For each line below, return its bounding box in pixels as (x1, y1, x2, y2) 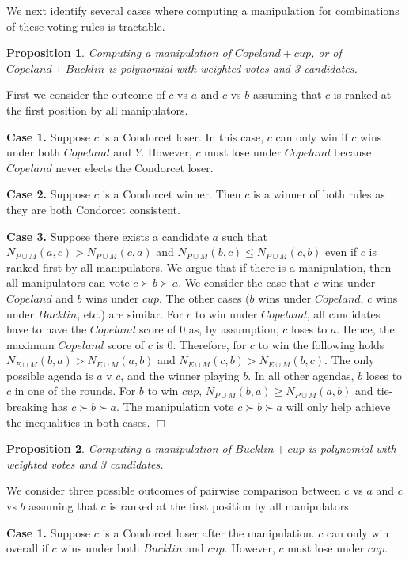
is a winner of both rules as (252, 186, 385, 202)
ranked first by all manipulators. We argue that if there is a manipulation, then (6, 258, 392, 275)
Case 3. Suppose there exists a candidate (6, 228, 209, 244)
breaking (6, 398, 48, 415)
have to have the (6, 321, 87, 337)
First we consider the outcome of (6, 86, 165, 103)
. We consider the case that (178, 274, 310, 291)
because (334, 144, 372, 160)
